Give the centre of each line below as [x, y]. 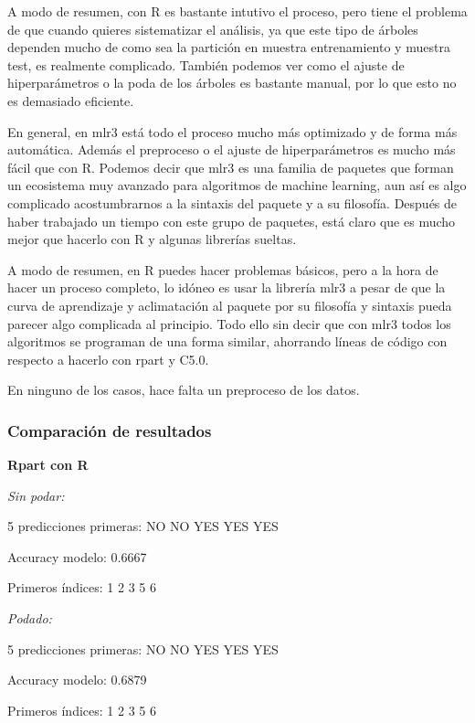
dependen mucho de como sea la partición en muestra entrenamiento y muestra [229, 47]
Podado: [30, 618]
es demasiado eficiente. [71, 100]
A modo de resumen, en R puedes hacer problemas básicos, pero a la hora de [223, 269]
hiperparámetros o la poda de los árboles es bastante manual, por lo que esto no [232, 83]
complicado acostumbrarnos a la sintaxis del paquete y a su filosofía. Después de [232, 202]
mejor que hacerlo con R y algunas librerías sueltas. [152, 239]
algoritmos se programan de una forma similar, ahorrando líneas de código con [227, 341]
